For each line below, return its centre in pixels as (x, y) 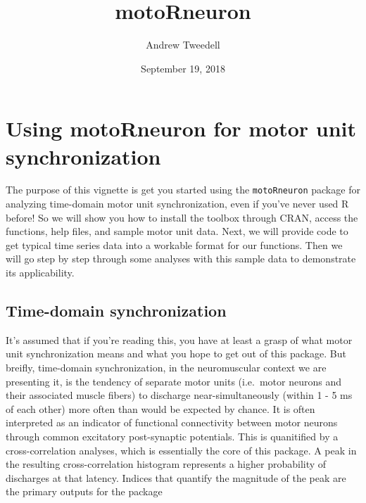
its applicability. (40, 273)
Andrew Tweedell (183, 45)
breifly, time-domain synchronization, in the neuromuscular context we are (166, 368)
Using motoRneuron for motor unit (181, 128)
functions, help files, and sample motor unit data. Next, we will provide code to (177, 231)
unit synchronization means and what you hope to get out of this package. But (176, 354)
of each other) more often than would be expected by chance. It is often (160, 408)
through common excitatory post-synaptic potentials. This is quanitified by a (172, 437)
